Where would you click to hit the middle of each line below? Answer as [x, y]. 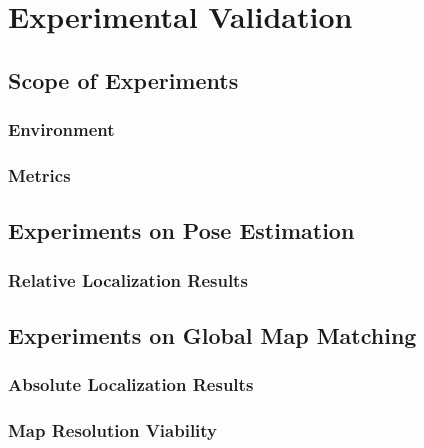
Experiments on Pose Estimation [181, 230]
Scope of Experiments [123, 79]
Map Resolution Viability [113, 430]
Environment [61, 129]
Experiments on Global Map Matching [212, 334]
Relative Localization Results [128, 279]
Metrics [39, 174]
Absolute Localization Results [131, 384]
